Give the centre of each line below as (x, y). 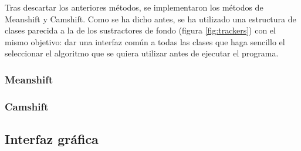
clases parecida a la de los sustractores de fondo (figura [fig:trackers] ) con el (140, 30)
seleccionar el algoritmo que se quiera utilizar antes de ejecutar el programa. (142, 53)
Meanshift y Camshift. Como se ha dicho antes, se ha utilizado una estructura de (150, 19)
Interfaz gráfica (52, 139)
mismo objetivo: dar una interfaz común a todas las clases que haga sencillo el (145, 41)
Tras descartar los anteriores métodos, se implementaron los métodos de (134, 7)
